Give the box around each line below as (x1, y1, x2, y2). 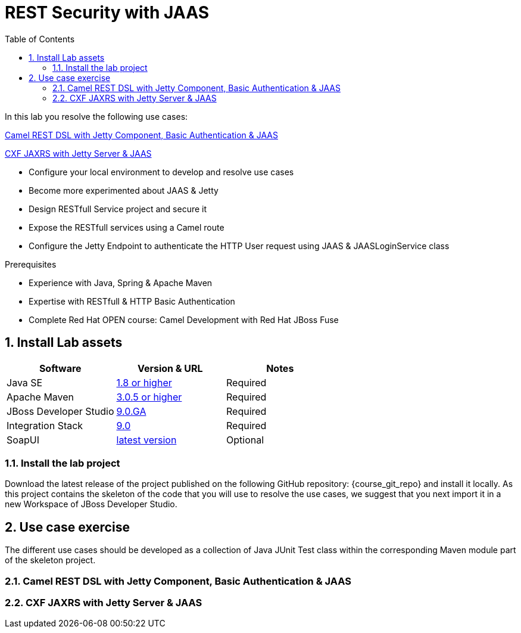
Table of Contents (5, 33, 75, 44)
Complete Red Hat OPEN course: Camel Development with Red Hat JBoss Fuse (29, 314, 339, 325)
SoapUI (7, 433, 39, 446)
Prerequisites (5, 259, 57, 269)
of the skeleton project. (5, 555, 96, 566)
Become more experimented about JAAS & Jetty (29, 185, 219, 196)
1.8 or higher (116, 376, 172, 389)
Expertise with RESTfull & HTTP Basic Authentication (29, 296, 235, 306)
